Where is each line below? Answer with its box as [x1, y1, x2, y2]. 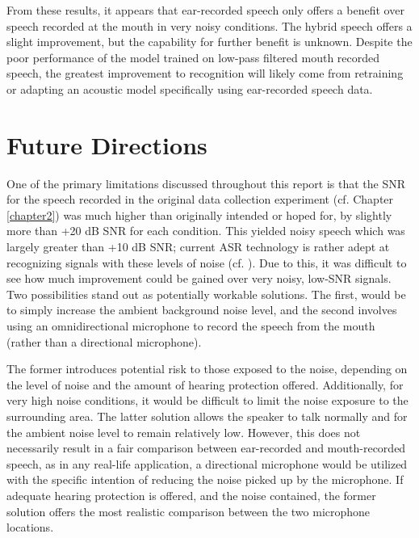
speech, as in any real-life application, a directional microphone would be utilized [6, 455, 408, 472]
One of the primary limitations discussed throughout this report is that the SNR [6, 174, 406, 191]
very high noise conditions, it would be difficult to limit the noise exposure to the [6, 392, 409, 409]
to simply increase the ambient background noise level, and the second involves [6, 301, 397, 318]
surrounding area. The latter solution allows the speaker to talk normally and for [6, 408, 408, 424]
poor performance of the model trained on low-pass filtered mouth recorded [6, 48, 380, 65]
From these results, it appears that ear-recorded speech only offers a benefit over [6, 2, 404, 18]
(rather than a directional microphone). [6, 333, 202, 350]
